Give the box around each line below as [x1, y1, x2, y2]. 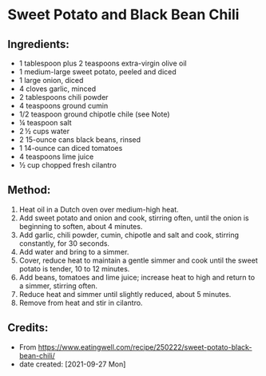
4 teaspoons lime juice [18, 152, 94, 161]
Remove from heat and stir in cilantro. [18, 298, 143, 307]
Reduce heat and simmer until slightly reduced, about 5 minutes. [18, 289, 232, 299]
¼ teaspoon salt [18, 118, 72, 127]
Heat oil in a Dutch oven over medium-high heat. [18, 204, 179, 214]
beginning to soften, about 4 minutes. [18, 221, 143, 231]
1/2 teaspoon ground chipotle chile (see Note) [18, 109, 170, 119]
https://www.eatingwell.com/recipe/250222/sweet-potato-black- [38, 342, 252, 352]
